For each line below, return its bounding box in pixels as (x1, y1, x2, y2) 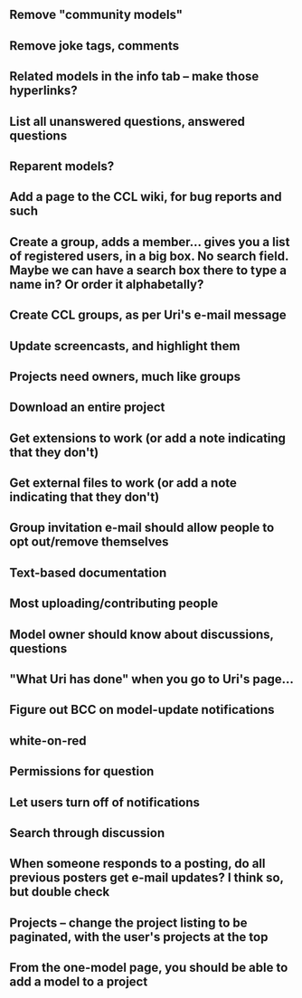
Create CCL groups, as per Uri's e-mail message (9, 308, 287, 323)
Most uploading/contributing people (9, 596, 219, 612)
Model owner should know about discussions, (9, 626, 274, 642)
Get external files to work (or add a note (9, 475, 238, 491)
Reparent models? (9, 158, 115, 174)
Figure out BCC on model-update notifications (9, 702, 275, 718)
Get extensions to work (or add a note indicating (9, 430, 287, 446)
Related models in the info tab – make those (9, 69, 260, 84)
